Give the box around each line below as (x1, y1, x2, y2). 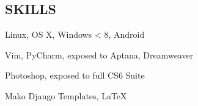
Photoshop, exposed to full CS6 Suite (5, 69, 145, 82)
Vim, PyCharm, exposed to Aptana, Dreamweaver (5, 48, 194, 61)
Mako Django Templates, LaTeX (5, 89, 127, 102)
